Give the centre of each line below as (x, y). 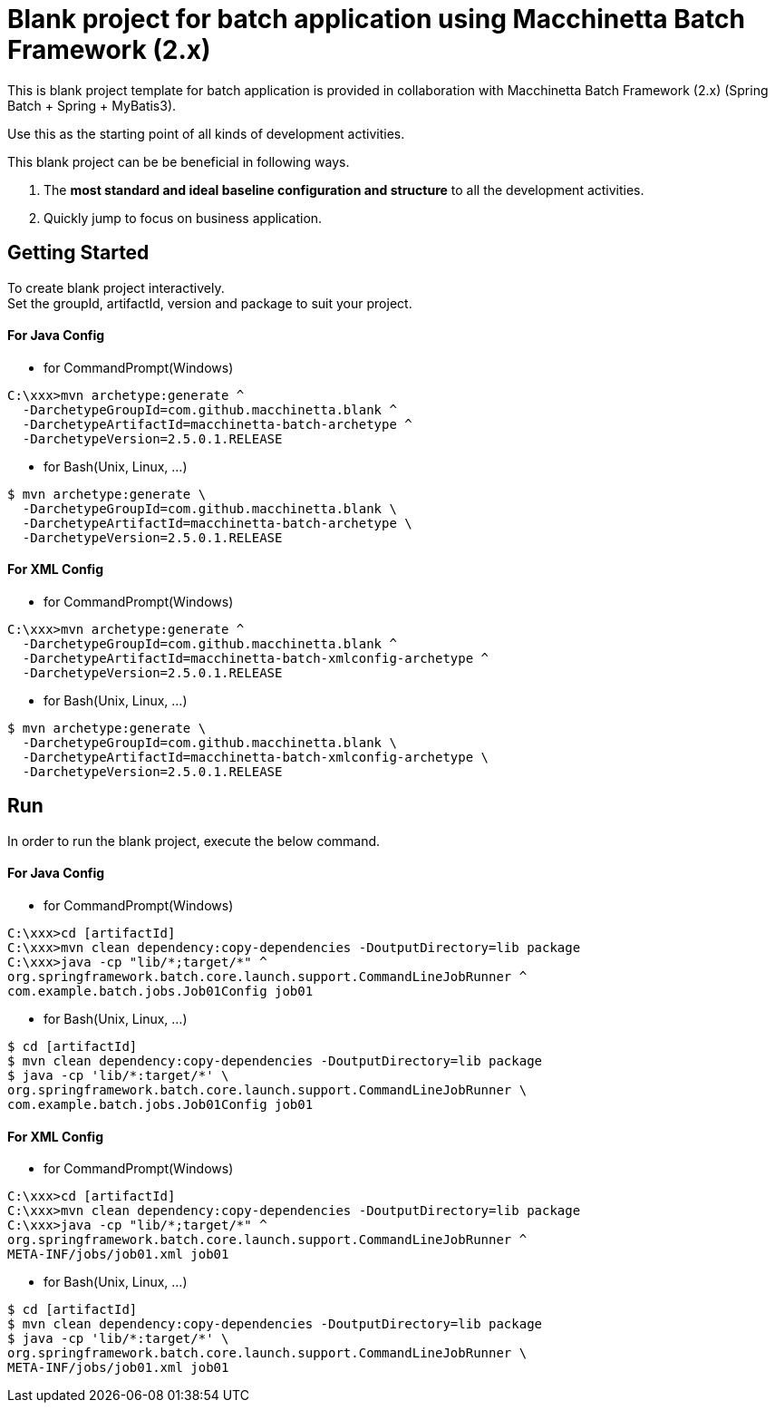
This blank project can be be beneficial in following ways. (179, 161)
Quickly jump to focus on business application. (183, 218)
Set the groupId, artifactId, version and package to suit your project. (210, 303)
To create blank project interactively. (116, 287)
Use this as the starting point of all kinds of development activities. (206, 133)
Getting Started (78, 253)
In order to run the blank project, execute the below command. (194, 841)
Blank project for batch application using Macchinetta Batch (376, 19)
